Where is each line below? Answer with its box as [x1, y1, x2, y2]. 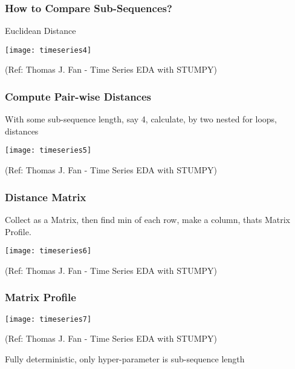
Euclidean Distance [5, 24, 76, 37]
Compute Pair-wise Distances [5, 88, 152, 104]
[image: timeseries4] [5, 45, 92, 55]
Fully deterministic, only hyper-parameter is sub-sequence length [5, 352, 245, 365]
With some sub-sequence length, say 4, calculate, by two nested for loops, [5, 113, 277, 125]
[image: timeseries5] [5, 146, 92, 155]
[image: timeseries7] [5, 314, 92, 324]
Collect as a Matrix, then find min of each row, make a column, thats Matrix [5, 213, 290, 225]
